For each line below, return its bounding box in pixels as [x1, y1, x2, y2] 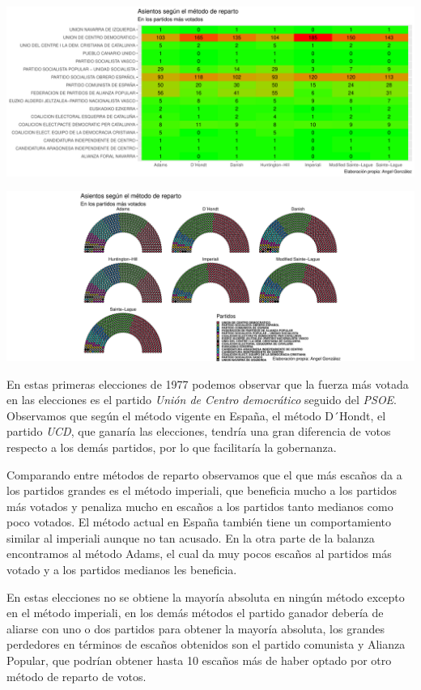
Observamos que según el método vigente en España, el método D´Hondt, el [6, 407, 386, 424]
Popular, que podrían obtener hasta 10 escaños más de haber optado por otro [6, 652, 392, 669]
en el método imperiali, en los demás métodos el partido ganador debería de [6, 604, 384, 621]
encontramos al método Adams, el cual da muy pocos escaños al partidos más [6, 545, 392, 562]
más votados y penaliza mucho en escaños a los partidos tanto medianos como [6, 497, 393, 514]
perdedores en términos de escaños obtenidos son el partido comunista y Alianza [6, 636, 406, 653]
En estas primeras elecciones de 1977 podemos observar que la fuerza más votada [6, 375, 409, 392]
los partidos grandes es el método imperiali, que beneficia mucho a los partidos [6, 482, 398, 499]
